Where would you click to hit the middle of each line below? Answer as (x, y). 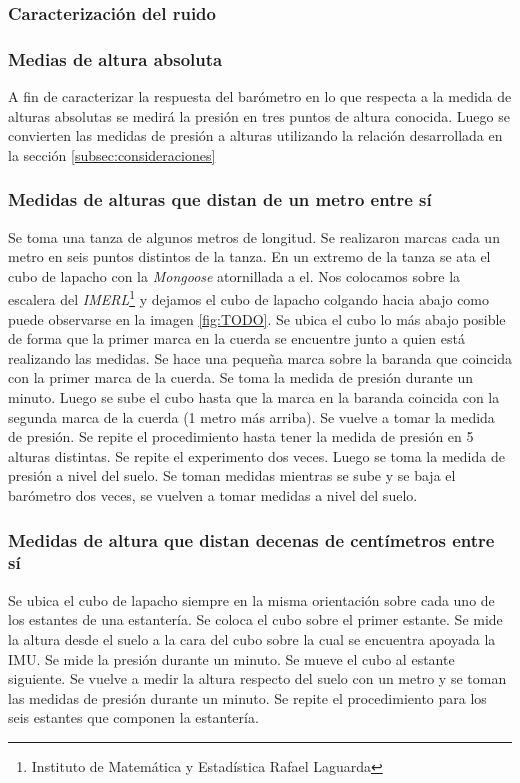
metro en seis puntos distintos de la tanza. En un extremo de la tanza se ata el (249, 256)
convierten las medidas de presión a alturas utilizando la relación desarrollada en (255, 135)
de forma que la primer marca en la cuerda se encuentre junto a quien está (236, 338)
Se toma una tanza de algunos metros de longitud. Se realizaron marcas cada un (254, 236)
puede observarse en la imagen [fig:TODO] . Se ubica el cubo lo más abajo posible (257, 318)
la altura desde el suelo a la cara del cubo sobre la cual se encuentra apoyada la (252, 638)
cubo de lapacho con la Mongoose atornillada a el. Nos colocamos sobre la (234, 275)
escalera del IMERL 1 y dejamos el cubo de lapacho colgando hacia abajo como (249, 298)
